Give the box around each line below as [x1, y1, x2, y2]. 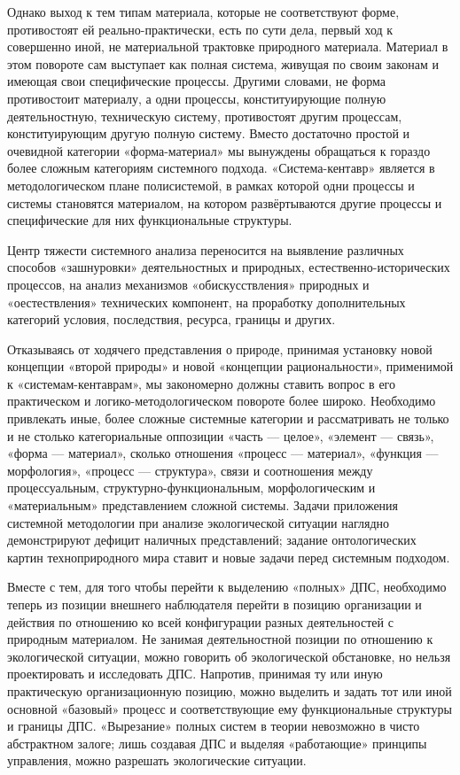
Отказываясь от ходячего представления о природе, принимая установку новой [7, 339, 433, 358]
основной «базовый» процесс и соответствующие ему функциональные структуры [7, 699, 452, 717]
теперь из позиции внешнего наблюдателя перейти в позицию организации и [7, 595, 422, 613]
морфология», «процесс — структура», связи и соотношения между [7, 461, 373, 479]
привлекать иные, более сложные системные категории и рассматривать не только [7, 409, 449, 428]
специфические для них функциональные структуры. [7, 211, 292, 229]
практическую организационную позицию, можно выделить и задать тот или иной [7, 681, 452, 700]
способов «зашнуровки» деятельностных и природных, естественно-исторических [7, 258, 450, 276]
